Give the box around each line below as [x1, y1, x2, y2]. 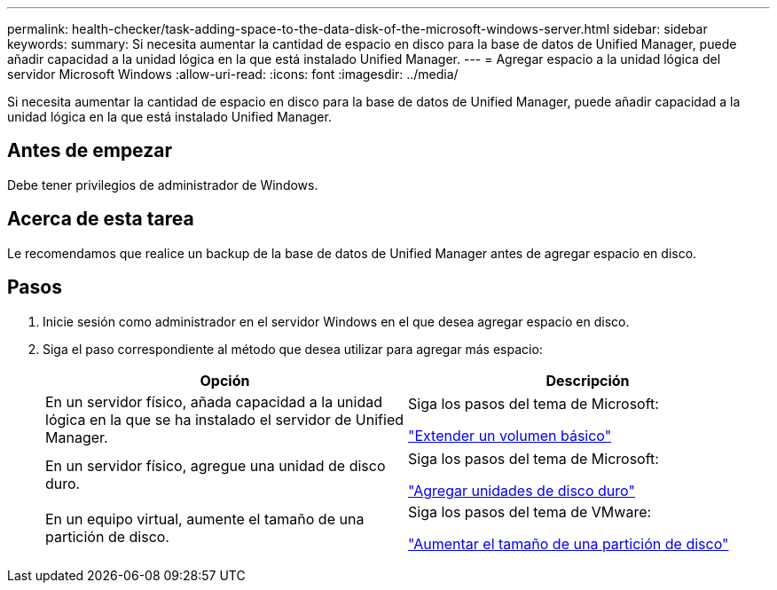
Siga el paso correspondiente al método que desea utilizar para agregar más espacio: [43, 341, 543, 357]
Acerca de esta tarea [7, 208, 194, 231]
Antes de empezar [7, 139, 172, 162]
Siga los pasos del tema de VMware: [408, 502, 652, 521]
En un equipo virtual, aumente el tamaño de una [45, 509, 365, 528]
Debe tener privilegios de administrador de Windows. [7, 177, 318, 193]
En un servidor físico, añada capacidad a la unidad [45, 392, 382, 411]
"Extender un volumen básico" [408, 426, 612, 444]
